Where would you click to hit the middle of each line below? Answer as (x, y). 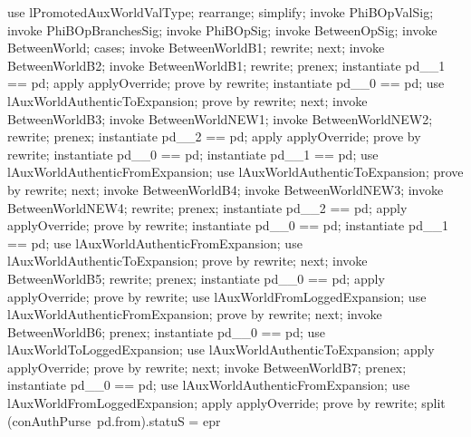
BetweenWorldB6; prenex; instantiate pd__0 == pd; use (167, 331)
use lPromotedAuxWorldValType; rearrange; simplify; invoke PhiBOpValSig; (221, 12)
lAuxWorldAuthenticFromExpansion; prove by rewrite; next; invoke (195, 314)
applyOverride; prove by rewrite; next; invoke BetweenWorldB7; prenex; (207, 367)
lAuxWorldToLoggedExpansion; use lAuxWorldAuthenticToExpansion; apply (221, 350)
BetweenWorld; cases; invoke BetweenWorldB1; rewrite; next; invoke (196, 48)
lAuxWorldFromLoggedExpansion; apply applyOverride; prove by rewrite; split (226, 403)
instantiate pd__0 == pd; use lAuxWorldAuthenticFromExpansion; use (209, 385)
